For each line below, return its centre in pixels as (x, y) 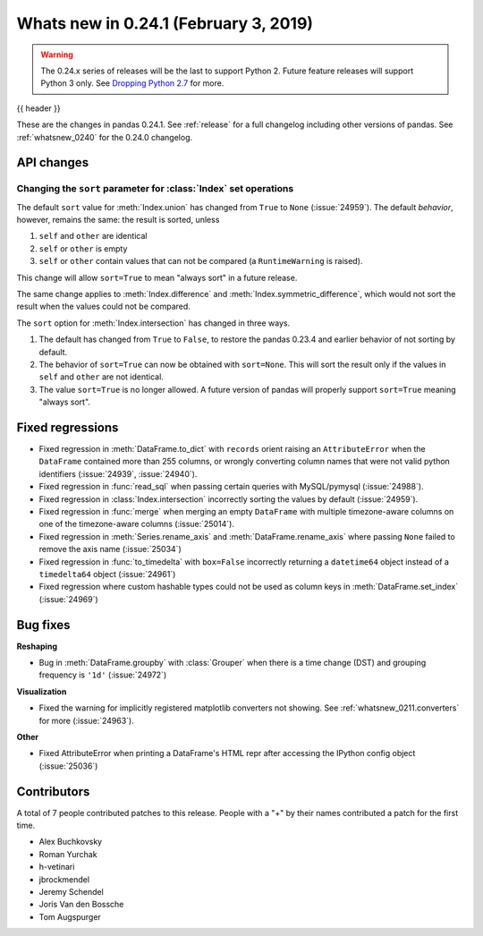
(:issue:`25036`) (68, 766)
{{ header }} (39, 108)
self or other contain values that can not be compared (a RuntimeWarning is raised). (201, 261)
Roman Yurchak (68, 854)
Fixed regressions (68, 427)
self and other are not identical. (102, 377)
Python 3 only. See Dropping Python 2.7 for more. (132, 83)
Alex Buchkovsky (71, 842)
